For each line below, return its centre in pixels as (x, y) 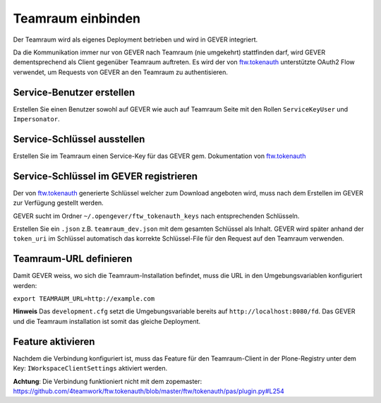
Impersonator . (36, 119)
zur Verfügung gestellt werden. (58, 203)
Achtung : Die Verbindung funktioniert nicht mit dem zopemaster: (108, 381)
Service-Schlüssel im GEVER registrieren (105, 176)
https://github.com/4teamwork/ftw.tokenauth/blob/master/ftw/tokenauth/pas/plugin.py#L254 (149, 391)
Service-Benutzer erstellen (74, 92)
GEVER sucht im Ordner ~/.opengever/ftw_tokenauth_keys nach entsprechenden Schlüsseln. (156, 216)
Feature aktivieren (54, 341)
